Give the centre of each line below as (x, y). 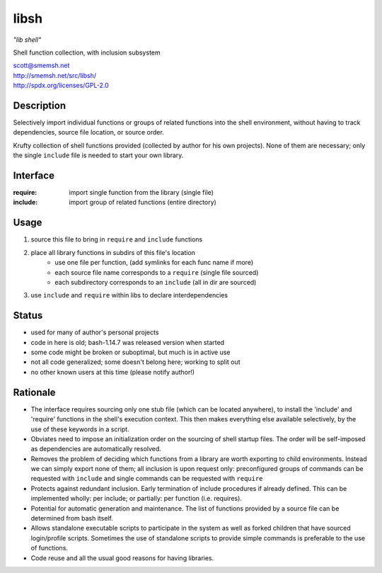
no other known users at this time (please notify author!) (112, 372)
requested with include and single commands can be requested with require (147, 479)
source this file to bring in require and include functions (117, 239)
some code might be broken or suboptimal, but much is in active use (131, 352)
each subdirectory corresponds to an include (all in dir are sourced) (156, 282)
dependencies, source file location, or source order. (88, 132)
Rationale (34, 392)
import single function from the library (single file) (141, 193)
